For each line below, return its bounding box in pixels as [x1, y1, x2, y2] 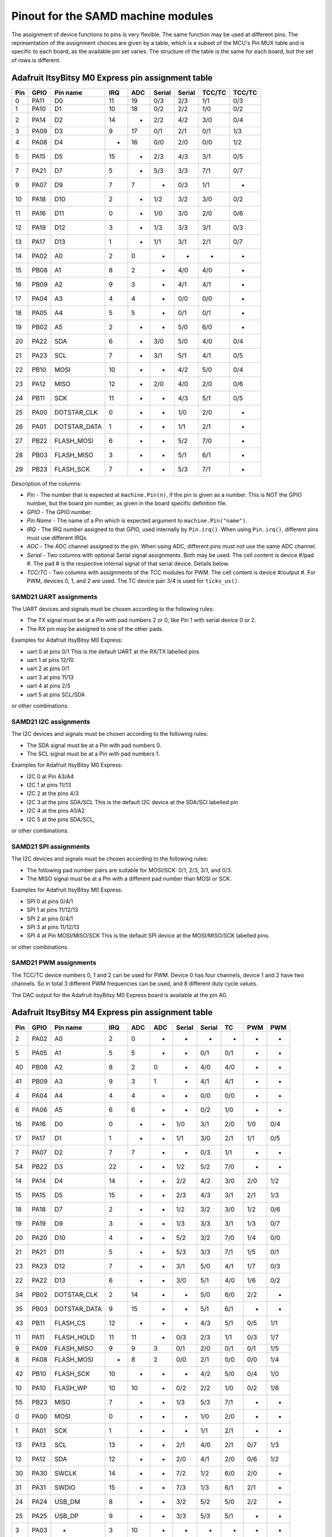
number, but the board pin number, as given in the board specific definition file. [26, 500, 227, 507]
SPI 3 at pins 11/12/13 [26, 923, 80, 931]
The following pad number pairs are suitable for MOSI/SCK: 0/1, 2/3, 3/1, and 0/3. [26, 866, 232, 874]
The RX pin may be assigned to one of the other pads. [26, 625, 164, 633]
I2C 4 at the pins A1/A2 [26, 807, 85, 815]
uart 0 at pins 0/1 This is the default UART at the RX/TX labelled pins [26, 647, 200, 655]
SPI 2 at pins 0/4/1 [26, 915, 73, 922]
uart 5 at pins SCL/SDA [26, 690, 85, 698]
